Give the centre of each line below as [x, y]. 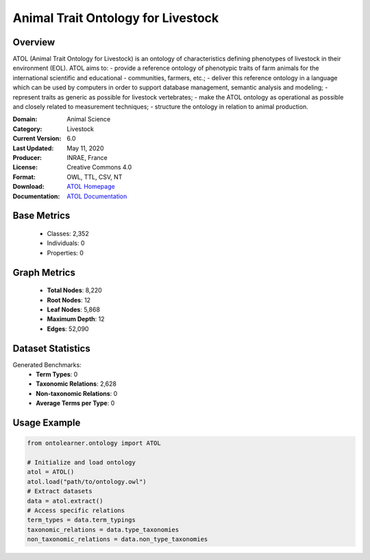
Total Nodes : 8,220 [74, 290]
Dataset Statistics [51, 348]
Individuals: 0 [66, 243]
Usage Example [47, 422]
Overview [34, 42]
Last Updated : [33, 148]
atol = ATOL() [51, 472]
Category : [27, 129]
